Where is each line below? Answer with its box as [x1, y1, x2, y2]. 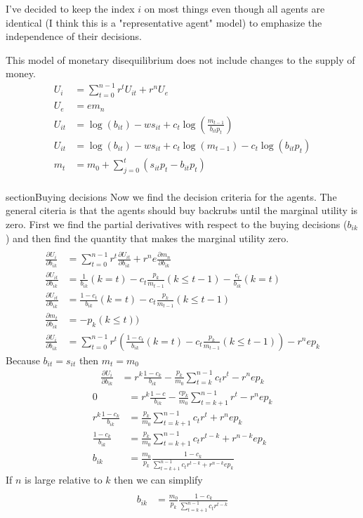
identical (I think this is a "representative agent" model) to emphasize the [6, 15, 322, 29]
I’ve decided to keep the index [6, 1, 135, 15]
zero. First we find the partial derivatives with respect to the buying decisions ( [6, 216, 348, 231]
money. [6, 66, 36, 81]
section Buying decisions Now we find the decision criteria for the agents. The [6, 189, 337, 204]
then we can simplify [114, 472, 203, 487]
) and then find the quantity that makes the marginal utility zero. [6, 230, 289, 245]
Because [6, 352, 40, 367]
